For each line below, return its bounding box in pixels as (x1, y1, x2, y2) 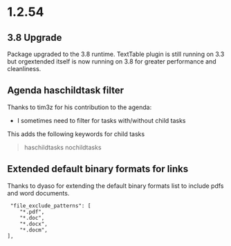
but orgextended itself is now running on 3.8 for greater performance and (7, 57, 216, 66)
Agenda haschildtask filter (7, 84, 124, 97)
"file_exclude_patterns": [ (10, 202, 91, 209)
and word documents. (7, 189, 70, 197)
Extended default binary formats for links (7, 163, 189, 175)
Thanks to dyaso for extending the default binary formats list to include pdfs (7, 181, 224, 190)
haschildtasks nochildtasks (24, 143, 102, 151)
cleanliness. (7, 65, 41, 73)
